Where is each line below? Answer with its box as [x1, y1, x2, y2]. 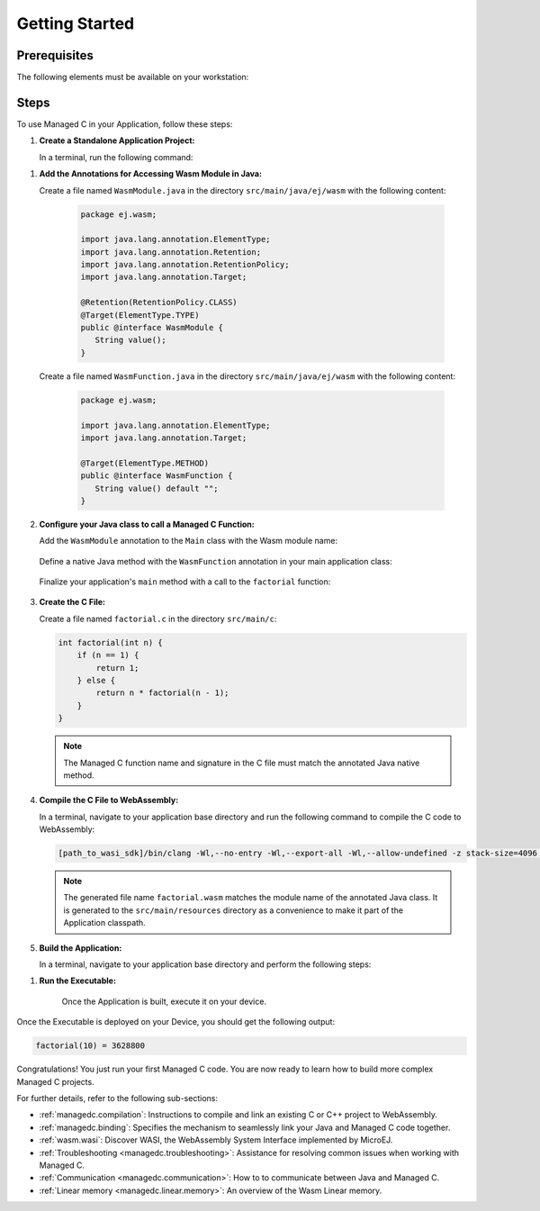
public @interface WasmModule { [80, 322, 224, 333]
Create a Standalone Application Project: [39, 135, 195, 146]
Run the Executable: [39, 975, 117, 986]
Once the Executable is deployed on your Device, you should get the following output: [16, 1017, 336, 1027]
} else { [76, 675, 116, 685]
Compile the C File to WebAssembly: [39, 795, 179, 806]
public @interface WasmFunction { [80, 471, 233, 481]
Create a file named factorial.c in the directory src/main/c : [39, 613, 277, 624]
